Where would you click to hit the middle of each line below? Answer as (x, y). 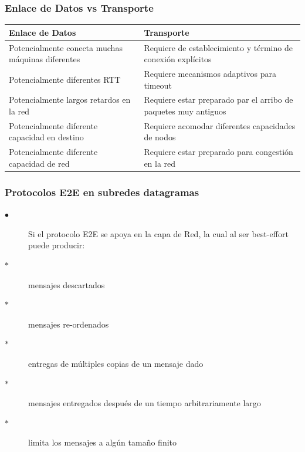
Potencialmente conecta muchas (66, 47)
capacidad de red (39, 163)
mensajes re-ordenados (69, 324)
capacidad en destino (46, 137)
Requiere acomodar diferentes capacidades (220, 125)
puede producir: (57, 245)
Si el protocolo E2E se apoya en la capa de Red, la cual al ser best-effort (158, 233)
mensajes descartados (67, 284)
